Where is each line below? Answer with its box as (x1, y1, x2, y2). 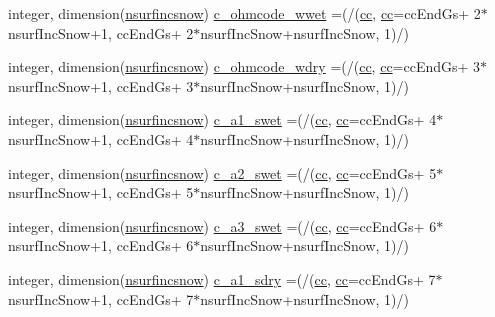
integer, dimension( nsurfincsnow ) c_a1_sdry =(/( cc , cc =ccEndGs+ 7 (8, 268, 436, 289)
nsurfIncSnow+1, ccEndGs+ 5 (8, 182, 194, 203)
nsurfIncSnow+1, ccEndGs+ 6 (8, 235, 194, 256)
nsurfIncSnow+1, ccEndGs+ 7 (8, 288, 194, 309)
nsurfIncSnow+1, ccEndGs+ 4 (8, 128, 194, 149)
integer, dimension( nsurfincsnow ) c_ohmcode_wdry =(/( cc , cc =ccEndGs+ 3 (8, 56, 481, 77)
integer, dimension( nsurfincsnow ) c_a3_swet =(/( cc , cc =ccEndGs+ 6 (8, 215, 437, 236)
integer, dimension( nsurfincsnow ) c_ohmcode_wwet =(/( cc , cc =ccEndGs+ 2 (8, 3, 481, 23)
